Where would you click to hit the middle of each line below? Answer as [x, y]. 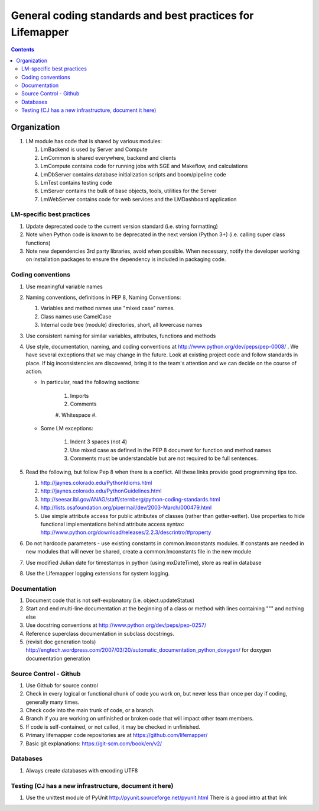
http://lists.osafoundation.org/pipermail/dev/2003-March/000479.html [126, 508]
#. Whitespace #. [76, 415]
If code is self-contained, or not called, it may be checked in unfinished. [113, 727]
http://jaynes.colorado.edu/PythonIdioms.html [96, 482]
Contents [23, 50]
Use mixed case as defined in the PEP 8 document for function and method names [170, 450]
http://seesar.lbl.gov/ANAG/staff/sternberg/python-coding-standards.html [130, 499]
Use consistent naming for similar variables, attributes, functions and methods [121, 336]
